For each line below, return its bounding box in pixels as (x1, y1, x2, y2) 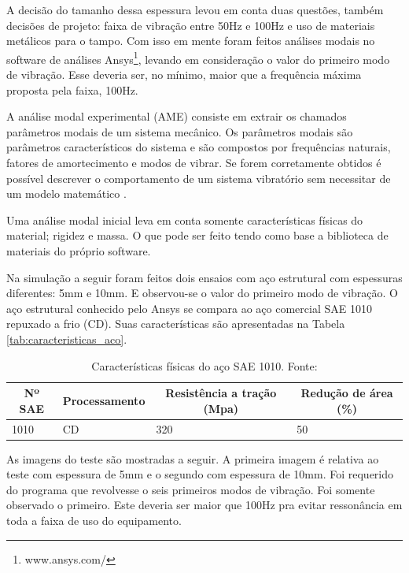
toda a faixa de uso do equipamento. (6, 512, 182, 529)
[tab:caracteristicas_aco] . (6, 330, 127, 347)
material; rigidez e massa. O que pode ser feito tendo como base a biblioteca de (6, 227, 389, 244)
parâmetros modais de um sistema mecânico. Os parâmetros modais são (6, 123, 353, 140)
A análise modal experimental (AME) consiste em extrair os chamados (6, 108, 347, 125)
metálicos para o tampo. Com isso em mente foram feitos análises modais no (6, 32, 375, 49)
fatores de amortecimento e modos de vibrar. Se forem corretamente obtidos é (6, 154, 381, 170)
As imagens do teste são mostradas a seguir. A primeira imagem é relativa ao (6, 450, 379, 467)
